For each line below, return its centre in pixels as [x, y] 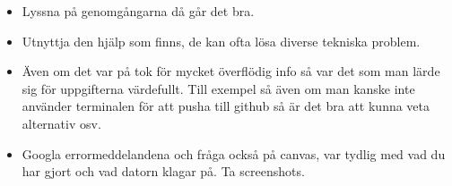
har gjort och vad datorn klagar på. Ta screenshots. [163, 171]
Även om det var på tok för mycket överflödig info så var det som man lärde [231, 71]
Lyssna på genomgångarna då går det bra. [138, 11]
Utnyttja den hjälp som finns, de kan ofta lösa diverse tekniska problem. [221, 41]
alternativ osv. [61, 123]
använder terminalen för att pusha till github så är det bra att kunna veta [226, 106]
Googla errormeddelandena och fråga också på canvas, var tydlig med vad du [234, 153]
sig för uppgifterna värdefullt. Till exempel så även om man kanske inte [218, 88]
